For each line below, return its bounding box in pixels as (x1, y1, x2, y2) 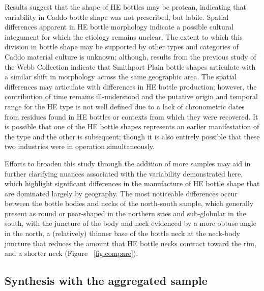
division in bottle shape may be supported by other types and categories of (5, 41, 239, 52)
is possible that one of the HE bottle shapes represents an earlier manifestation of (5, 121, 259, 132)
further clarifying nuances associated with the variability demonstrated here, (5, 168, 243, 179)
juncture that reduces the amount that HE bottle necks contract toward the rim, (5, 238, 256, 248)
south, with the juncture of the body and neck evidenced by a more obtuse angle (5, 218, 256, 228)
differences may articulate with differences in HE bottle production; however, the (5, 81, 257, 92)
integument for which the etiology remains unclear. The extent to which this (5, 31, 243, 42)
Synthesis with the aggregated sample (5, 273, 208, 288)
